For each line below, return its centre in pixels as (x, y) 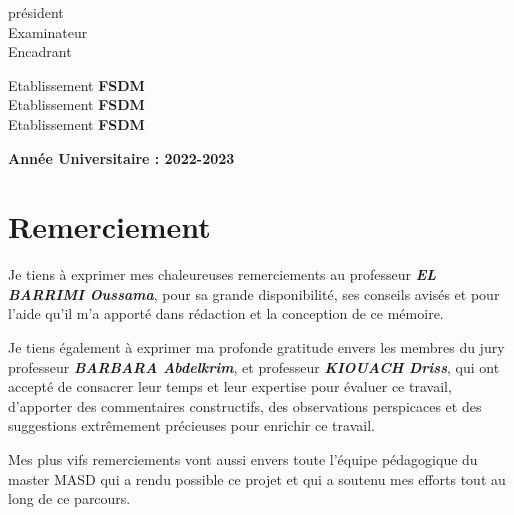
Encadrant (40, 51)
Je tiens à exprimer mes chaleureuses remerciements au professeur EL (222, 274)
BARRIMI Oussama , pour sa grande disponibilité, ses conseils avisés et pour (254, 293)
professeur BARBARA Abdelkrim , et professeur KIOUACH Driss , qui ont (254, 366)
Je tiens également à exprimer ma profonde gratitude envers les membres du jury (256, 347)
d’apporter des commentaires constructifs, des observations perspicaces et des (245, 405)
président (36, 12)
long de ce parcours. (69, 498)
